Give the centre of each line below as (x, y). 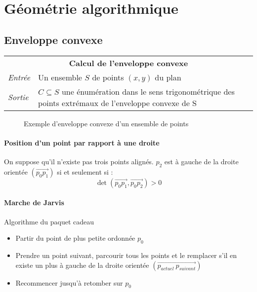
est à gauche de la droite (201, 161)
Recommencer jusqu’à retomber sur (69, 282)
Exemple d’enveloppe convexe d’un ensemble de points (106, 123)
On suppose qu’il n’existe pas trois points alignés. (79, 161)
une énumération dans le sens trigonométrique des (148, 91)
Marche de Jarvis (34, 202)
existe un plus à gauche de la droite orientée (82, 265)
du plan (168, 77)
